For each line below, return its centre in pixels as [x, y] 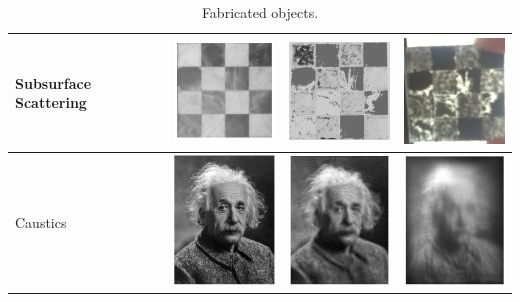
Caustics [41, 221]
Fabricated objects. [260, 12]
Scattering [51, 102]
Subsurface [53, 82]
